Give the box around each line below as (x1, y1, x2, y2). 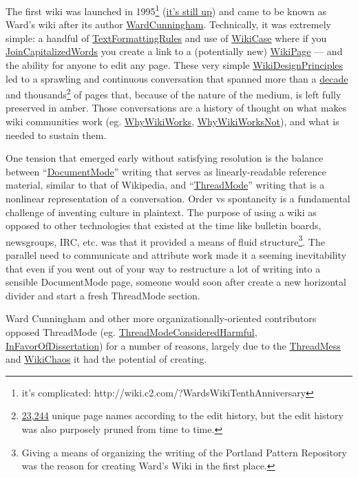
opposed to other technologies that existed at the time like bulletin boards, (6, 218, 322, 233)
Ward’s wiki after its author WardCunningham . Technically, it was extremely (6, 17, 331, 32)
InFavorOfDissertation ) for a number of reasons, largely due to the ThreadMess (6, 338, 341, 352)
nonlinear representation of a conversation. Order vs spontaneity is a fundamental (6, 191, 350, 206)
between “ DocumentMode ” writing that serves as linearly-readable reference (6, 164, 326, 178)
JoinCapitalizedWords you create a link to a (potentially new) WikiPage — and (6, 44, 343, 59)
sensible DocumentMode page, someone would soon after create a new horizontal (6, 275, 346, 289)
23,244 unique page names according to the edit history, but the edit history (21, 408, 344, 423)
